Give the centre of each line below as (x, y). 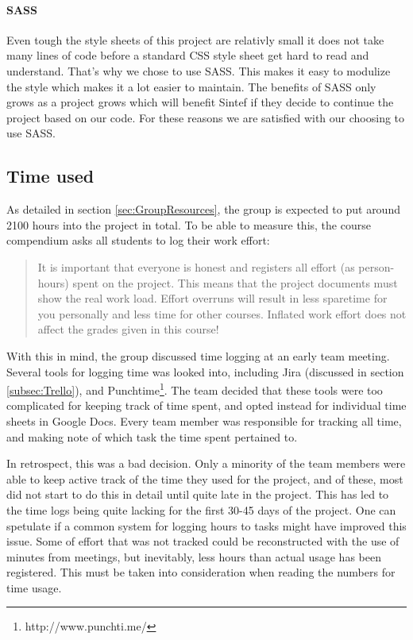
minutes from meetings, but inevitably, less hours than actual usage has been (194, 556)
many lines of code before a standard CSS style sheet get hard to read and (188, 55)
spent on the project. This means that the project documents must (235, 282)
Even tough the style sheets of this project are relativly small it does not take (195, 39)
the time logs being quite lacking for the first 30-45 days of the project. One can (201, 509)
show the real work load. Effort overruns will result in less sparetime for (212, 298)
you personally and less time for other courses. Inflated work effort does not (222, 313)
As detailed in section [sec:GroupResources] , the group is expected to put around (203, 209)
